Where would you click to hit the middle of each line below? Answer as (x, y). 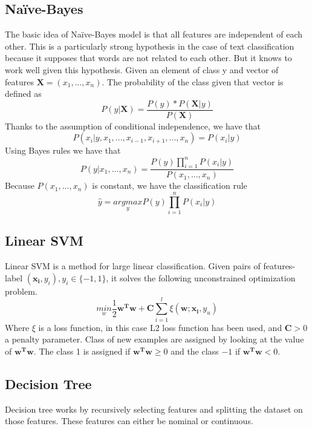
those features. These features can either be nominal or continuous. (129, 421)
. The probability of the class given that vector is (193, 81)
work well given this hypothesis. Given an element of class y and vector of (142, 69)
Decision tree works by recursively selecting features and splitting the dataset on (154, 409)
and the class (195, 351)
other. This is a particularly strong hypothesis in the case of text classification (150, 46)
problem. (21, 291)
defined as (23, 93)
